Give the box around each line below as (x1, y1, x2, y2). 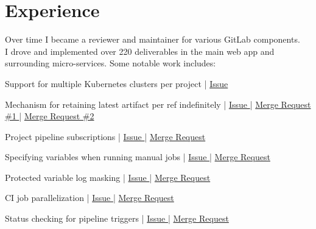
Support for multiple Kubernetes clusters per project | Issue (5, 77, 228, 90)
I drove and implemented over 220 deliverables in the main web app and (5, 44, 275, 57)
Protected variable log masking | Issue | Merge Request (5, 171, 211, 183)
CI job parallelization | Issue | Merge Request (5, 191, 174, 204)
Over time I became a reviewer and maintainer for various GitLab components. (5, 33, 300, 46)
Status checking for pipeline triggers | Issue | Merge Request (5, 212, 229, 225)
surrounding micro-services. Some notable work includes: (5, 57, 216, 69)
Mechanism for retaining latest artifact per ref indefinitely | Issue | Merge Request (5, 97, 311, 110)
